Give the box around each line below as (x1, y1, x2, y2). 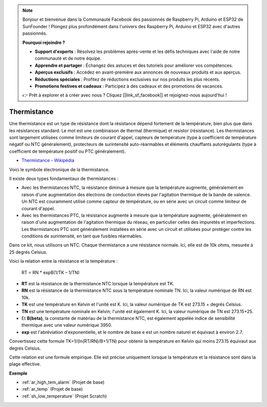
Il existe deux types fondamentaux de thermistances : (9, 176, 119, 181)
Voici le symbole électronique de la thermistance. (9, 166, 110, 173)
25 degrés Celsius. (9, 249, 47, 255)
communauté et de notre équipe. (35, 55, 102, 61)
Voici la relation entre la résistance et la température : (9, 258, 118, 264)
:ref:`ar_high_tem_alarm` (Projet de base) (21, 379, 105, 385)
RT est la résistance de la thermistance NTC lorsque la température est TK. (21, 281, 175, 287)
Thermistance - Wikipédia (21, 157, 75, 163)
